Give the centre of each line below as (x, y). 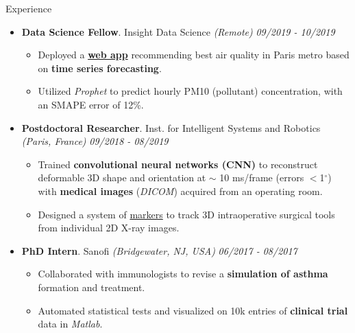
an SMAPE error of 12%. (91, 104)
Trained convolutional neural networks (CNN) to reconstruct (178, 164)
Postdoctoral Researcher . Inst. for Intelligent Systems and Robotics (171, 127)
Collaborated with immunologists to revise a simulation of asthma (183, 274)
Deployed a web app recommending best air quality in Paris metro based (194, 55)
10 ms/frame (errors (262, 177)
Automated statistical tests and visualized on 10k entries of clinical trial (193, 310)
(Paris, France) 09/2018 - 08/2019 (95, 141)
